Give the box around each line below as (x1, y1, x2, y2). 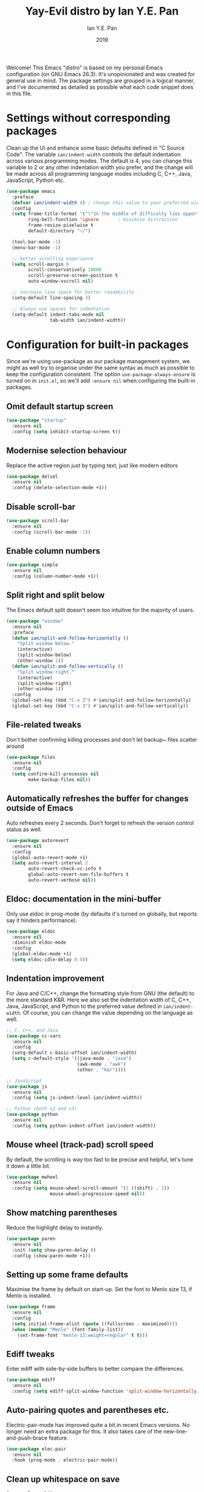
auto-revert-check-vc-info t (28, 866, 102, 872)
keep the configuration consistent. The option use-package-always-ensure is (6, 371, 195, 378)
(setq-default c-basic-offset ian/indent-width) (12, 1050, 137, 1056)
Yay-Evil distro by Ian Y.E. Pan (25, 4, 179, 18)
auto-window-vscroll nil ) (28, 278, 94, 284)
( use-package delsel (6, 473, 59, 479)
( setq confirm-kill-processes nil (12, 771, 99, 777)
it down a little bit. (6, 1162, 51, 1170)
